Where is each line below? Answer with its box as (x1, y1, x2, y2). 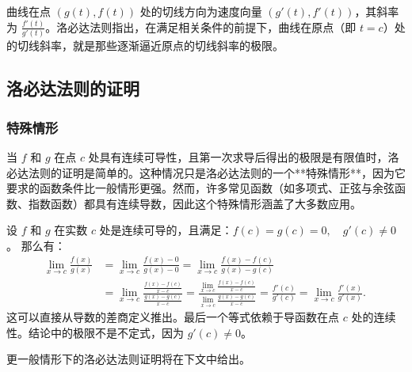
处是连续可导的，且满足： (99, 222, 233, 238)
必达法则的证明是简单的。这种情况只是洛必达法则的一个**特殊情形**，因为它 (6, 164, 406, 180)
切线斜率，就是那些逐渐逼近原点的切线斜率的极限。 (17, 37, 284, 54)
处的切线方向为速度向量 (139, 3, 262, 19)
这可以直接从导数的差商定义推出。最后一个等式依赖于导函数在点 (6, 308, 339, 325)
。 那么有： (6, 237, 66, 253)
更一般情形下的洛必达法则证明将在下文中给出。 (6, 351, 250, 367)
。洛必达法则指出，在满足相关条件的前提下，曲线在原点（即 (45, 18, 357, 35)
